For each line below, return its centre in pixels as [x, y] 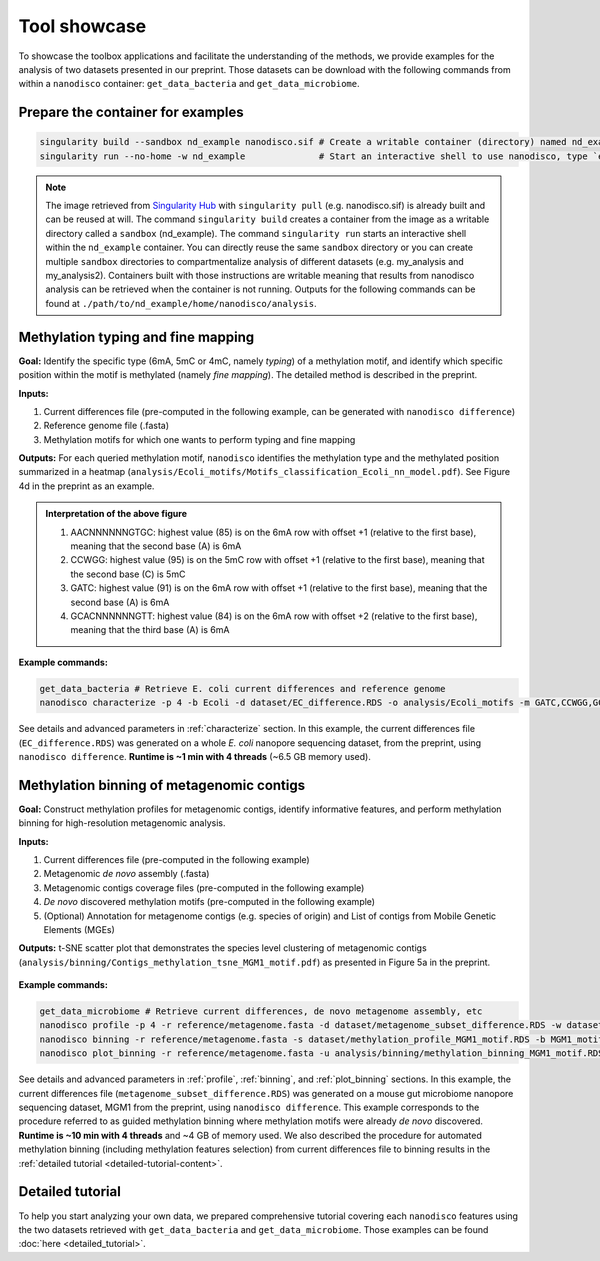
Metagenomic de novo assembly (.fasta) [126, 874]
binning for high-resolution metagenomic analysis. [122, 823]
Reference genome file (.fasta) [106, 426]
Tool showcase [82, 26]
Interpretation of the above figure [116, 514]
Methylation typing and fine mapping [136, 336]
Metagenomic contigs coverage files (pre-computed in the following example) [204, 887]
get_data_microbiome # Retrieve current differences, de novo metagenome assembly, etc [261, 1011]
